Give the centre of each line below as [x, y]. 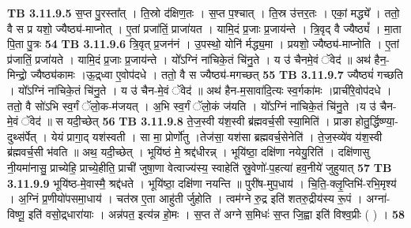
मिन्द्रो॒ [17, 75]
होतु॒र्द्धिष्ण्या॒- [377, 121]
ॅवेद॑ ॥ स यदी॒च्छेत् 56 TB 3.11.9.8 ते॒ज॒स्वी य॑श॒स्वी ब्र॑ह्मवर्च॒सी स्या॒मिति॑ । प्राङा [185, 121]
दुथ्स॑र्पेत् [22, 136]
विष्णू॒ [16, 213]
